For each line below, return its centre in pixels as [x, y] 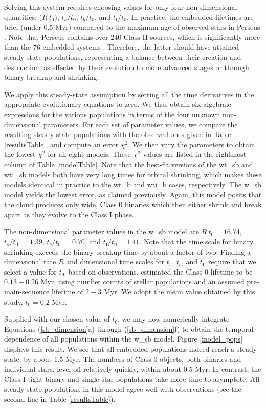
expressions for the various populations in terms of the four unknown [112, 114]
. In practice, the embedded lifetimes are [190, 17]
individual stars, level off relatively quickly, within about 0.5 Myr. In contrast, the [133, 369]
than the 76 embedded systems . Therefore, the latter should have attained [121, 47]
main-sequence [27, 292]
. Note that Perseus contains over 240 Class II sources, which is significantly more [132, 37]
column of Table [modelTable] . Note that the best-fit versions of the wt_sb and [129, 164]
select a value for [30, 271]
